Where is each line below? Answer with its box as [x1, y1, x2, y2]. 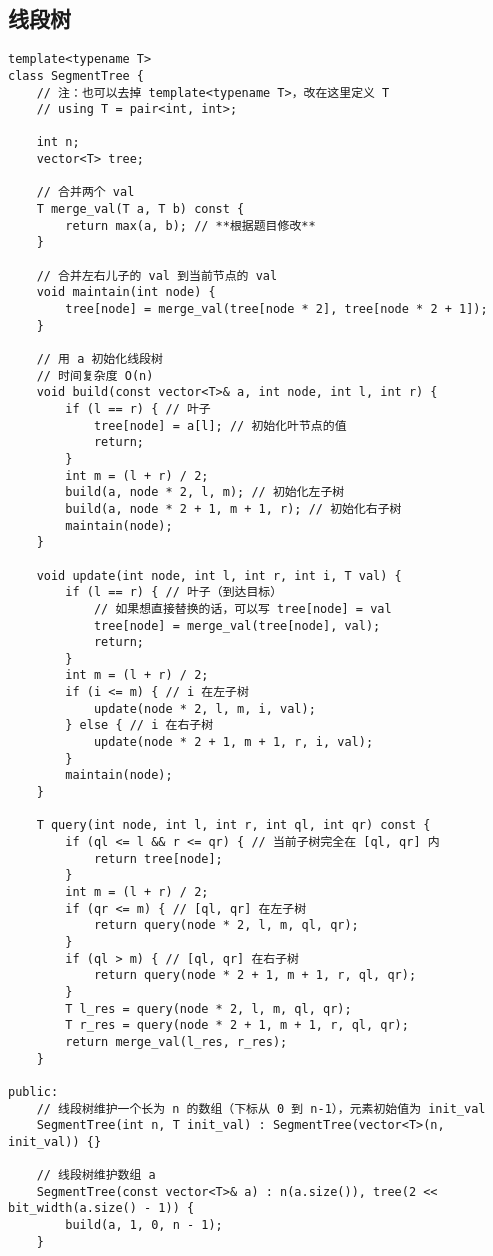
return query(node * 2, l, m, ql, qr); [93, 918, 359, 933]
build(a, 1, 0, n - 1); [65, 1218, 223, 1233]
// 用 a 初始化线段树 [36, 352, 163, 367]
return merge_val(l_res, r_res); [65, 1034, 288, 1049]
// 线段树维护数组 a [36, 1168, 156, 1183]
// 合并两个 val [36, 185, 135, 200]
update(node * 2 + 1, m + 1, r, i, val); [93, 735, 374, 750]
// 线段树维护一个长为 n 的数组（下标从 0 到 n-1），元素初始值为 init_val [36, 1101, 486, 1116]
